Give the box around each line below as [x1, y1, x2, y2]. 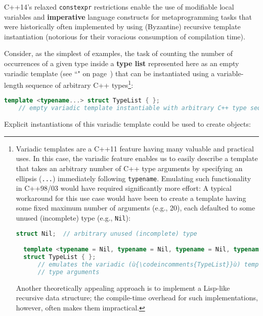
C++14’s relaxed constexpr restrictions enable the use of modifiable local [4, 2, 234, 12]
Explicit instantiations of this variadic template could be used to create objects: [4, 119, 251, 129]
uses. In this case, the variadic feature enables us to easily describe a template [16, 153, 258, 164]
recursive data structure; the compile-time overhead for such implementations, [16, 292, 258, 303]
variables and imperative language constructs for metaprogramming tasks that [4, 11, 252, 22]
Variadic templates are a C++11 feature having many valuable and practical [16, 143, 254, 153]
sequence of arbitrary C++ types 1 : [25, 78, 134, 90]
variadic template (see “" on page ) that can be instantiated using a [4, 68, 215, 78]
